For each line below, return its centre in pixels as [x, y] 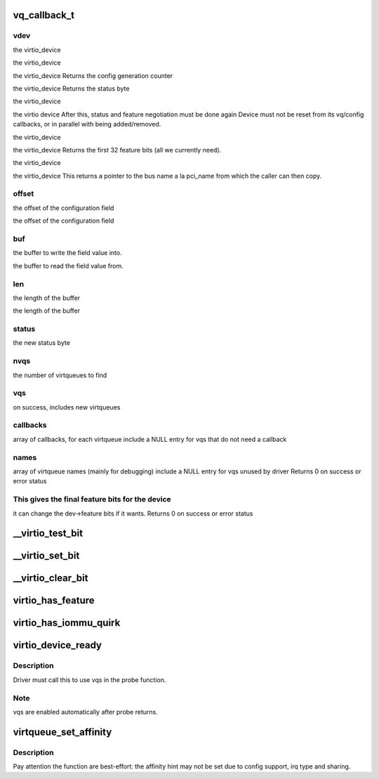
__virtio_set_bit [46, 556]
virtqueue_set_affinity [62, 732]
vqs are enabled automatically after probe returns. [85, 712]
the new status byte [41, 343]
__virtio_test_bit [48, 533]
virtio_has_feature [54, 601]
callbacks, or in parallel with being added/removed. [87, 124]
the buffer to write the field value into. [67, 253]
